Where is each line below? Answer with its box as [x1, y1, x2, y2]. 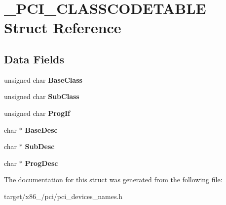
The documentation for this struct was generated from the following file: [4, 174, 223, 185]
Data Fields [4, 51, 65, 66]
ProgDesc [25, 157, 58, 168]
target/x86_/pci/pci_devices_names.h [4, 191, 123, 201]
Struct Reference [4, 17, 121, 38]
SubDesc [25, 141, 55, 152]
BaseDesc [25, 124, 58, 135]
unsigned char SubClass [4, 91, 79, 102]
